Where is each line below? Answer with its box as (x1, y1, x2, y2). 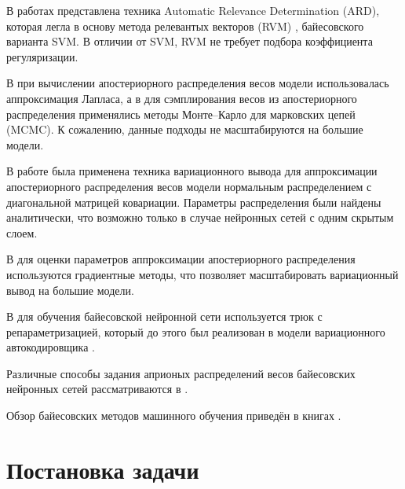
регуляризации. (6, 48, 78, 64)
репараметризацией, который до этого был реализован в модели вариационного (6, 323, 385, 340)
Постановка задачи (6, 453, 199, 485)
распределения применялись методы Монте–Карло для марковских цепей (6, 105, 356, 122)
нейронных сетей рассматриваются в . (6, 381, 188, 397)
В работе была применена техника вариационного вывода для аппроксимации (6, 163, 378, 179)
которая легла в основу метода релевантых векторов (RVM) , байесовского (6, 17, 364, 34)
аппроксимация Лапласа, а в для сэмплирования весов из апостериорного (6, 90, 357, 106)
